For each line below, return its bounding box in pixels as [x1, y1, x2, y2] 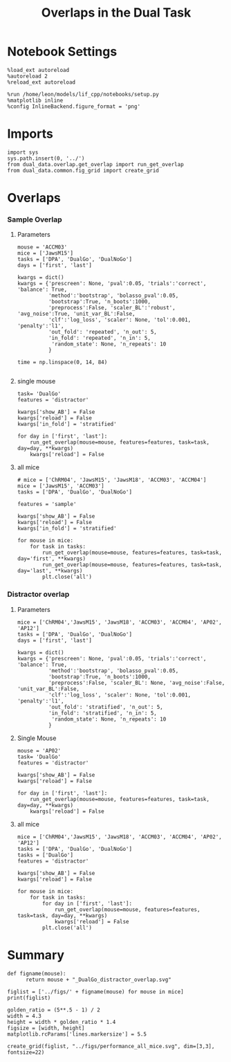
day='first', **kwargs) [17, 555, 86, 562]
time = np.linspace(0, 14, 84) [17, 359, 108, 366]
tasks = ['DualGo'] [17, 852, 74, 858]
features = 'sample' [17, 501, 77, 508]
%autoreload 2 [7, 73, 48, 80]
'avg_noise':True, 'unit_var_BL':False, [17, 310, 136, 318]
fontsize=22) [7, 1049, 45, 1056]
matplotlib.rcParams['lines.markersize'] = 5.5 [7, 1030, 147, 1038]
